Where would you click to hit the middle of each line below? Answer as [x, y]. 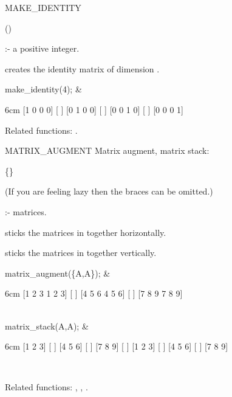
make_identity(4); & [43, 89]
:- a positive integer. [42, 48]
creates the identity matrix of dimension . [82, 68]
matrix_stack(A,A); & [47, 326]
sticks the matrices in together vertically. [81, 253]
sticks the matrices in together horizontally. [86, 232]
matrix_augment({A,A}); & [58, 273]
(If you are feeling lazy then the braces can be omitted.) [109, 191]
